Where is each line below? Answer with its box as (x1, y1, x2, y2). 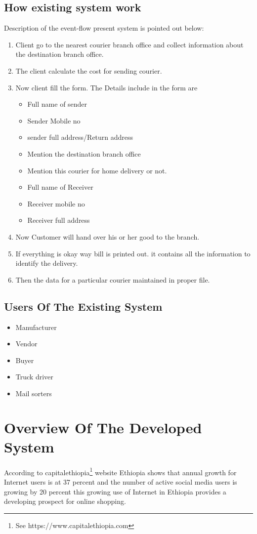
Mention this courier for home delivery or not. (27, 165, 167, 175)
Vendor (15, 338, 38, 349)
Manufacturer (15, 322, 57, 332)
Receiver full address (27, 215, 90, 225)
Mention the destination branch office (27, 148, 141, 159)
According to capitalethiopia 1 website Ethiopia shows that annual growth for (4, 465, 237, 477)
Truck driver (15, 371, 53, 382)
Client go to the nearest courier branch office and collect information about (15, 39, 244, 49)
